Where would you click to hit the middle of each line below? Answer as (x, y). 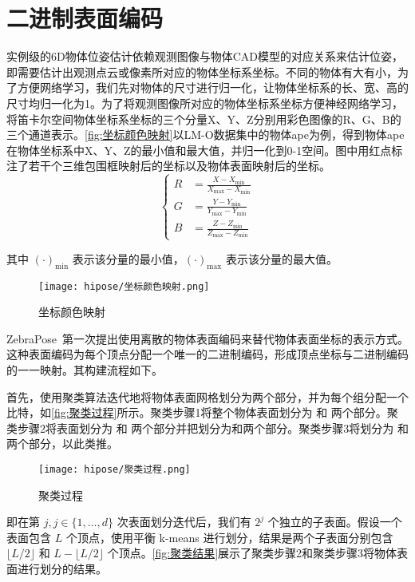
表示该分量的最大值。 (281, 258)
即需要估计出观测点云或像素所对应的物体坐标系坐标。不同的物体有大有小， (202, 71)
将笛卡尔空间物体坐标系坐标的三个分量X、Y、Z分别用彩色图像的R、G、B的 (204, 119)
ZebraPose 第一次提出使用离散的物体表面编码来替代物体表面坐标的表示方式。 (207, 338)
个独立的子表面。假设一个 (335, 522)
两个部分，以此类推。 (62, 443)
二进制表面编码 (85, 18)
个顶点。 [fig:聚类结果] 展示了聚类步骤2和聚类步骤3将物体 (252, 553)
